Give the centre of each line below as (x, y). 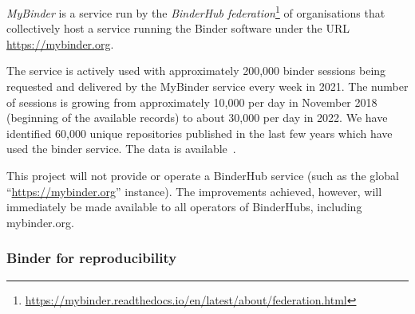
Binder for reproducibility (92, 258)
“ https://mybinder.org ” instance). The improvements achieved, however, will (194, 191)
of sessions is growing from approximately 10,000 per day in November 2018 (192, 102)
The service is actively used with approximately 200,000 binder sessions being (196, 71)
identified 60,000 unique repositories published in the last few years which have (200, 133)
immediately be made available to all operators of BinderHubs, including (184, 207)
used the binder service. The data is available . (121, 149)
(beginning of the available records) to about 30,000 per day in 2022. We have (197, 118)
